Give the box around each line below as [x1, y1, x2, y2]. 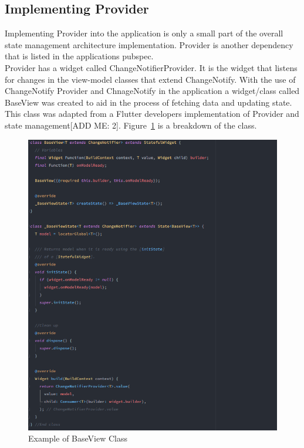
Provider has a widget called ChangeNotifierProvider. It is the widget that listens [5, 61, 298, 73]
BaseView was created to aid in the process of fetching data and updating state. [5, 96, 292, 108]
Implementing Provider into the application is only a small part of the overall [5, 27, 283, 39]
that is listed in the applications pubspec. [5, 50, 154, 62]
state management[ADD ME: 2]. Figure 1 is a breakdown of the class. [5, 119, 257, 131]
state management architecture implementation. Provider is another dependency [5, 38, 293, 50]
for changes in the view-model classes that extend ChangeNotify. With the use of [5, 73, 296, 85]
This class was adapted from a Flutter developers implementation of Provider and [5, 107, 299, 120]
